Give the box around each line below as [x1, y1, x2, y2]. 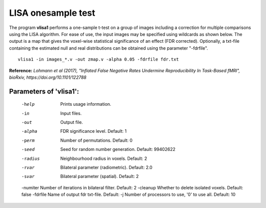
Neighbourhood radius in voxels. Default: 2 [60, 155, 147, 161]
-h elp [21, 101, 35, 107]
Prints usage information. [60, 101, 112, 107]
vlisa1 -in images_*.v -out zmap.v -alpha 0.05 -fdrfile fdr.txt [18, 57, 179, 62]
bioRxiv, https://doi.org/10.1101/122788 [9, 74, 87, 80]
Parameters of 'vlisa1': [9, 87, 79, 95]
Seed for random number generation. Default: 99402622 [60, 147, 176, 152]
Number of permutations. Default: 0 [60, 137, 133, 143]
